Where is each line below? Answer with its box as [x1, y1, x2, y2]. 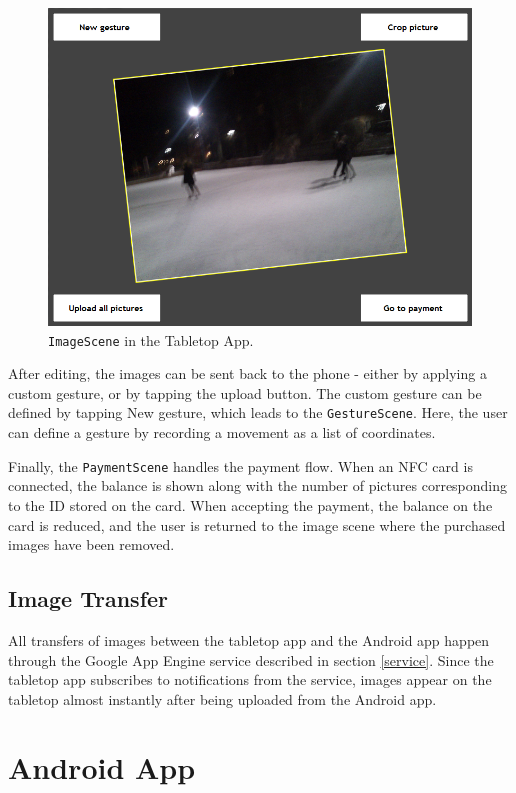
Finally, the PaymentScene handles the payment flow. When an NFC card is [8, 455, 473, 476]
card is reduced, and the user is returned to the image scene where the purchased [8, 514, 506, 535]
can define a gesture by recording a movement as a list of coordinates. [8, 422, 436, 443]
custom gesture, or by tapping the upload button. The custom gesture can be [8, 382, 482, 403]
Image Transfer [8, 583, 169, 614]
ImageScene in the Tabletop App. [48, 329, 254, 350]
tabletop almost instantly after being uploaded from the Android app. [8, 688, 437, 709]
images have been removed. [8, 534, 175, 555]
